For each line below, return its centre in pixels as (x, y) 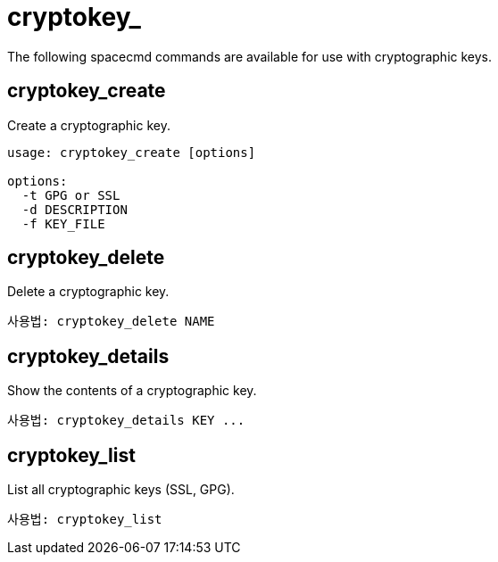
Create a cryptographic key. (89, 125)
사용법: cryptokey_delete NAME (111, 322)
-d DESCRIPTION (75, 209)
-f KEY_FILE (63, 223)
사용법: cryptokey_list (85, 520)
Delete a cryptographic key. (88, 292)
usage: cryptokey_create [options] (132, 152)
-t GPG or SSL (71, 195)
